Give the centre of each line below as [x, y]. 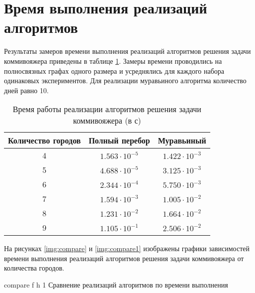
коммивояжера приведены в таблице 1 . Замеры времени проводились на [113, 61]
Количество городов [44, 141]
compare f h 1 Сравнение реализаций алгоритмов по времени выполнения [116, 285]
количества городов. [34, 268]
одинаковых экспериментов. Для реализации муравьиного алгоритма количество [125, 80]
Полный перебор [119, 141]
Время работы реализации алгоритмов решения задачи [107, 109]
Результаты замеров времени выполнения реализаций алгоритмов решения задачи [127, 51]
